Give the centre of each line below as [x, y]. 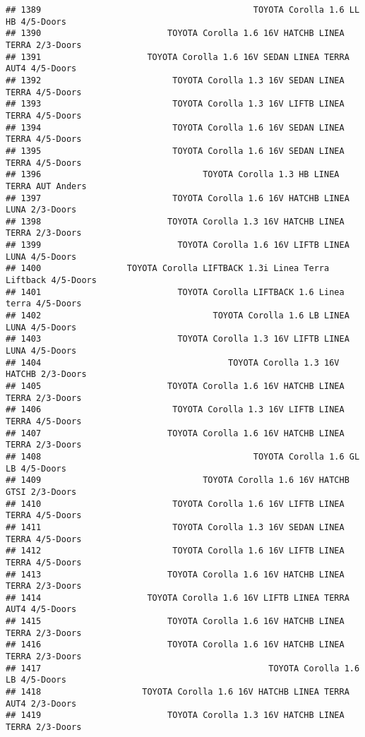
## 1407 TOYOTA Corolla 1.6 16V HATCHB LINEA [175, 433]
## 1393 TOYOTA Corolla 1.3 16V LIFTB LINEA [175, 104]
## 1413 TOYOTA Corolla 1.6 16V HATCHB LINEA [175, 574]
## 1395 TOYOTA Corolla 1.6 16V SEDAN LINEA [175, 151]
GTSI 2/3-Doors [41, 492]
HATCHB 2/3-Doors [46, 375]
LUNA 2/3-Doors [41, 210]
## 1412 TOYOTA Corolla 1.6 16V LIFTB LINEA [175, 551]
